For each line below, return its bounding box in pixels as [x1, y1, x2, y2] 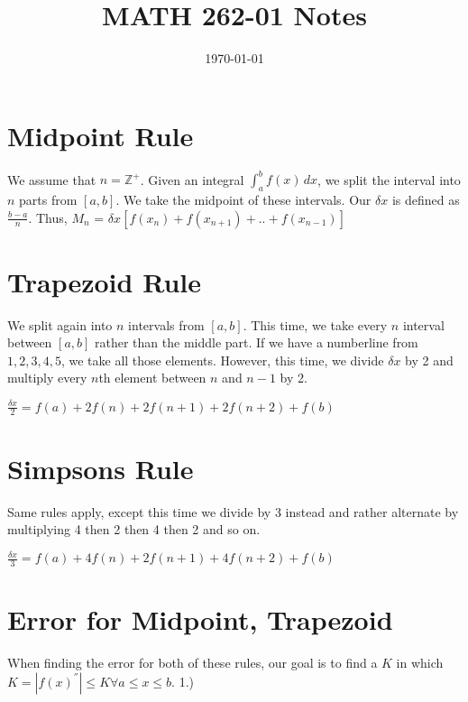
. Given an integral [140, 170, 244, 189]
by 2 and [405, 350, 454, 369]
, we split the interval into [317, 170, 461, 189]
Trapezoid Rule [7, 263, 201, 300]
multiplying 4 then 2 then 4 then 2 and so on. [7, 520, 261, 539]
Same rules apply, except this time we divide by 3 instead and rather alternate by [7, 502, 459, 521]
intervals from [128, 315, 205, 334]
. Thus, [28, 208, 68, 226]
